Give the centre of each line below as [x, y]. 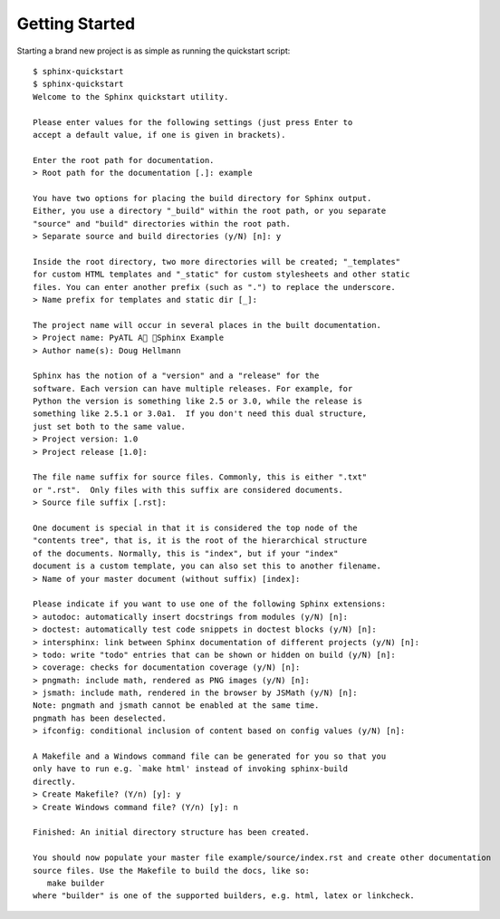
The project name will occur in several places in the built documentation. [207, 325]
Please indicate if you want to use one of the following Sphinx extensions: [210, 604]
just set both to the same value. [109, 426]
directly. [54, 781]
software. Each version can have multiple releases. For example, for [193, 388]
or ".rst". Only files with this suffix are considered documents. [188, 490]
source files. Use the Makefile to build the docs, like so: [171, 871]
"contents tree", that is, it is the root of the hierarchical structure [200, 541]
